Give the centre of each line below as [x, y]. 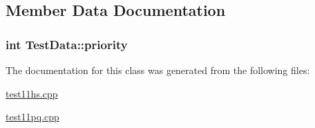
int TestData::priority [67, 44]
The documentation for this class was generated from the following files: [158, 70]
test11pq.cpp [32, 117]
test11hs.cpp [32, 93]
